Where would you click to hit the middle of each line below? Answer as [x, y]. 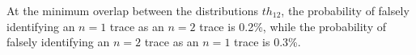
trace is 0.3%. [267, 42]
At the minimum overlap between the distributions [132, 10]
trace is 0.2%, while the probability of [293, 26]
